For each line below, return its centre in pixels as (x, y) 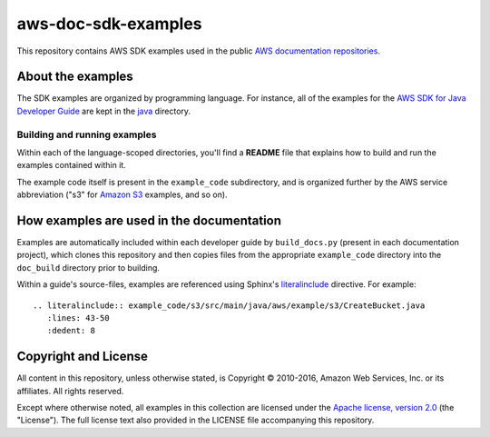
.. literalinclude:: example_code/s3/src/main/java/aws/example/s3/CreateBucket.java (229, 305)
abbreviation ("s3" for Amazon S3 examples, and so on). (122, 194)
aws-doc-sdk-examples (110, 24)
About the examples (75, 77)
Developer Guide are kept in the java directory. (103, 111)
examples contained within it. (71, 165)
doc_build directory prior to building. (88, 267)
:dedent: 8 (71, 331)
